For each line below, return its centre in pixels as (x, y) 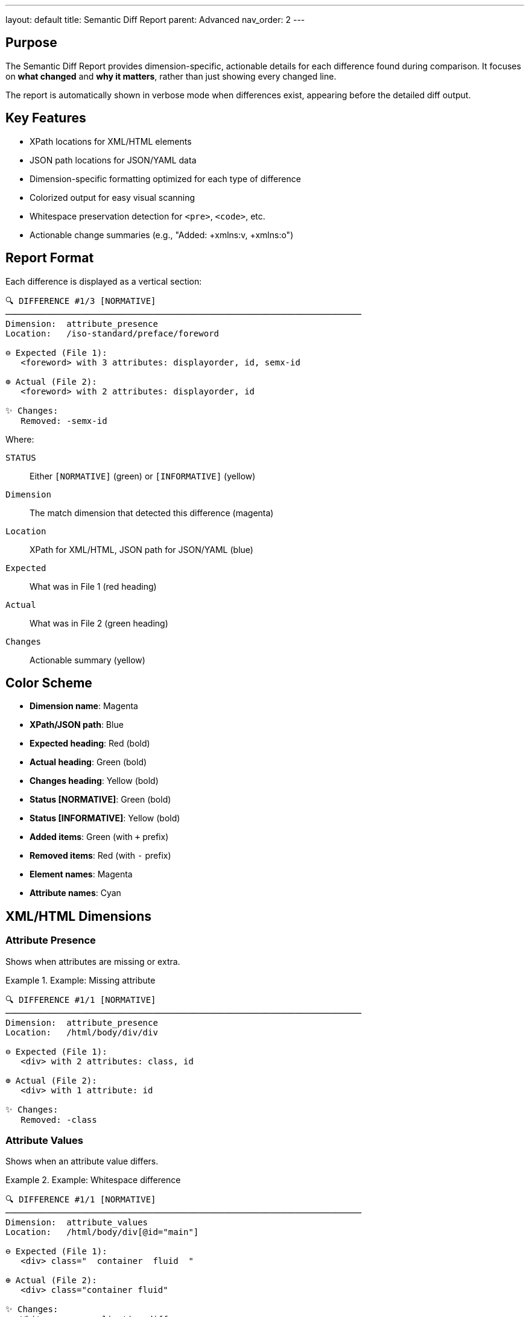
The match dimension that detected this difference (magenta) (152, 513)
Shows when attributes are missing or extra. (93, 961)
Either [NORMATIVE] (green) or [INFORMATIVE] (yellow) (143, 476)
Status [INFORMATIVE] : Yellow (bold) (105, 818)
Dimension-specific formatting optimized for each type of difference (165, 178)
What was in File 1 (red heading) (93, 586)
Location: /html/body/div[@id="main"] (102, 1232)
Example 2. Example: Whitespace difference (93, 1180)
